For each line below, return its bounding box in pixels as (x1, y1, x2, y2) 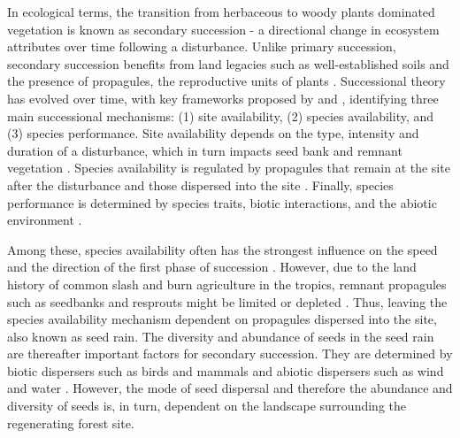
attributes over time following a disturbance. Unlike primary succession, (7, 37, 396, 56)
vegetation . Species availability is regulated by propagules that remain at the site (7, 158, 450, 177)
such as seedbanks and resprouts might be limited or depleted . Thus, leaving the (7, 292, 448, 311)
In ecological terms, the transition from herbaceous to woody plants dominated (7, 3, 435, 20)
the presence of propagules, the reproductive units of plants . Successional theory (7, 72, 446, 90)
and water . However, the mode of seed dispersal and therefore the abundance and (7, 379, 453, 397)
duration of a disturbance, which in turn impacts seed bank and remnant (7, 141, 402, 159)
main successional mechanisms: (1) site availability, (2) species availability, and (7, 106, 434, 125)
